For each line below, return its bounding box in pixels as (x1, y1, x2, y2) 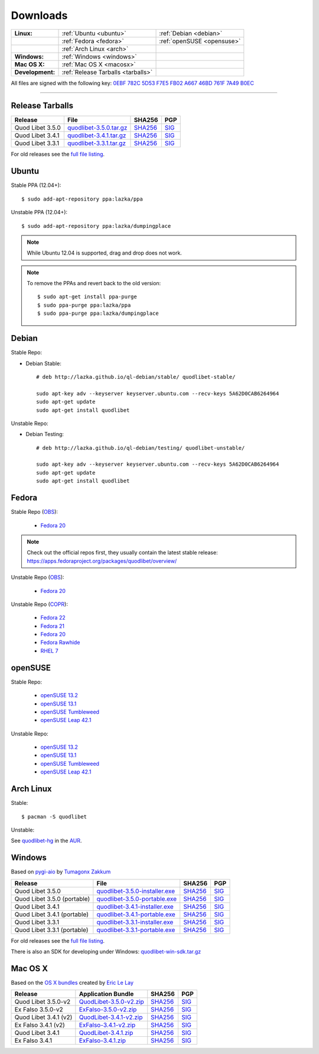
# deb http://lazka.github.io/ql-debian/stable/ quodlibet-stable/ (36, 373, 236, 380)
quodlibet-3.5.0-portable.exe (96, 894, 177, 902)
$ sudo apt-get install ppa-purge (37, 294, 137, 300)
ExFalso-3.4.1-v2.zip (79, 1021, 136, 1029)
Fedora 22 (40, 614, 66, 621)
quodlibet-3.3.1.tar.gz (67, 139, 126, 147)
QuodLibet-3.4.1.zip (79, 1029, 134, 1037)
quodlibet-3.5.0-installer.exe (96, 887, 175, 895)
